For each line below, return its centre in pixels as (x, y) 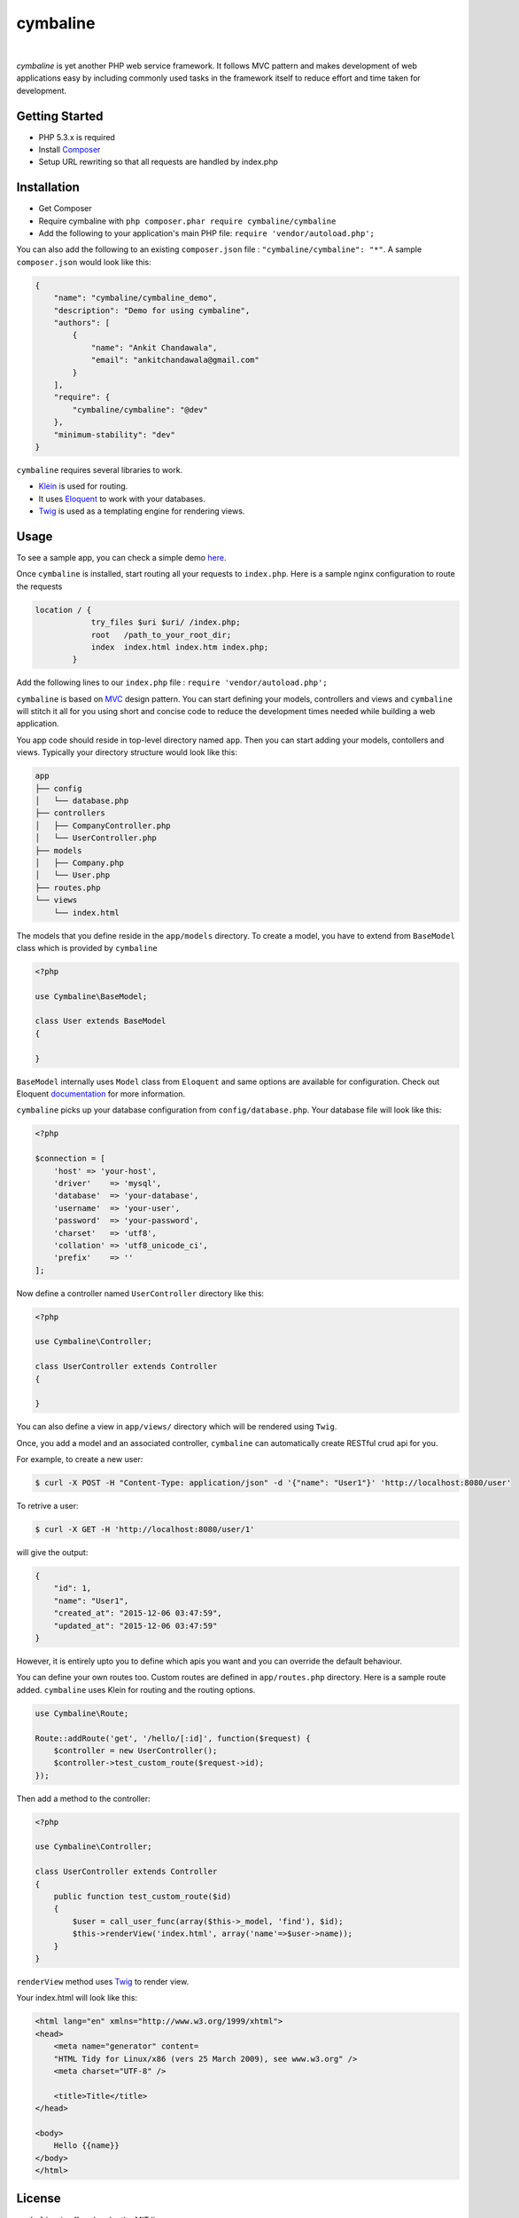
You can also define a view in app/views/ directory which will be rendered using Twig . (177, 1427)
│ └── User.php (73, 875)
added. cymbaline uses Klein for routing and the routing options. (136, 1689)
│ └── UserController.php (96, 838)
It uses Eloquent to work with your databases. (122, 499)
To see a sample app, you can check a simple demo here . (121, 558)
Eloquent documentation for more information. (101, 1094)
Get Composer (65, 208)
